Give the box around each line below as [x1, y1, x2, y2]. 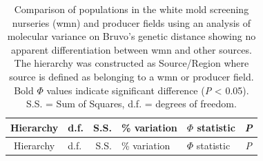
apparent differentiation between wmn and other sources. [11, 42, 252, 56]
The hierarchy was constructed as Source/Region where [14, 56, 249, 70]
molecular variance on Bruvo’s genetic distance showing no [7, 29, 256, 43]
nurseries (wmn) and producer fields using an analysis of [12, 15, 251, 30]
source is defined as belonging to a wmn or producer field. [9, 69, 254, 83]
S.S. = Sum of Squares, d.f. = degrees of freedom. [26, 96, 237, 111]
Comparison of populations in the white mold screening [14, 2, 249, 16]
